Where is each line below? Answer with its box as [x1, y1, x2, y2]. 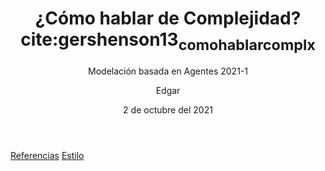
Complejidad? [183, 7, 302, 30]
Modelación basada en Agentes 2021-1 [88, 65, 248, 77]
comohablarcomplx [178, 35, 316, 54]
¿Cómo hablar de [34, 7, 180, 30]
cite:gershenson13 [20, 28, 179, 51]
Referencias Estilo [10, 149, 85, 161]
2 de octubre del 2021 [123, 103, 213, 116]
